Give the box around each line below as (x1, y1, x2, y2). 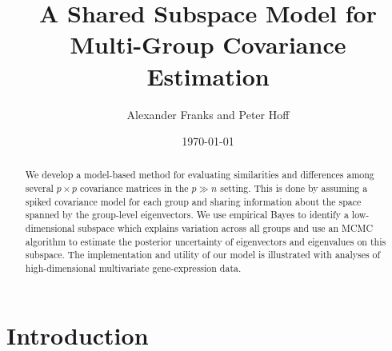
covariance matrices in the (80, 181, 189, 195)
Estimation (146, 59, 270, 92)
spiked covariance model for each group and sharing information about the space (25, 194, 362, 208)
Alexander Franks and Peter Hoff (126, 106, 290, 122)
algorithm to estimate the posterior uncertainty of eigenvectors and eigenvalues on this (25, 234, 386, 248)
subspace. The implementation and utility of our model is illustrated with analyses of (25, 248, 381, 261)
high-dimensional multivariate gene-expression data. (25, 261, 242, 275)
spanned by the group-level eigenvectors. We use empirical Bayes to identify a (25, 208, 349, 221)
